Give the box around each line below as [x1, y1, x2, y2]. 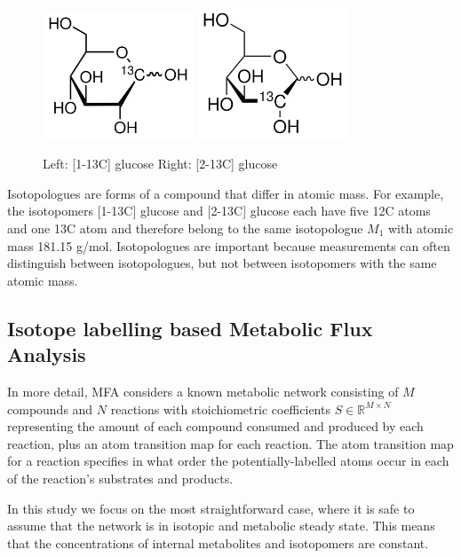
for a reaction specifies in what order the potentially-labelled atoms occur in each [7, 452, 449, 470]
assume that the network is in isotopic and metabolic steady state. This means [7, 516, 435, 535]
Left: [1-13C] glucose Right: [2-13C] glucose [43, 154, 278, 173]
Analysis [7, 341, 86, 368]
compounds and [7, 399, 93, 418]
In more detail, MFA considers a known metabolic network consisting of [7, 382, 399, 400]
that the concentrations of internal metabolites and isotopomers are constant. [7, 533, 429, 552]
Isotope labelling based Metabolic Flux [7, 314, 373, 342]
